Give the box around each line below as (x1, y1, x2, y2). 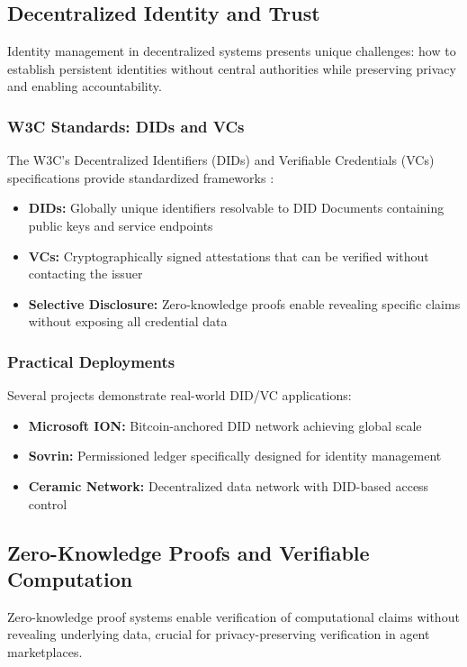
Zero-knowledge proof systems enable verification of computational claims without (7, 607, 460, 626)
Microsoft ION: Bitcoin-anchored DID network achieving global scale (28, 416, 422, 434)
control (28, 494, 67, 513)
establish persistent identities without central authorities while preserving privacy (7, 59, 456, 78)
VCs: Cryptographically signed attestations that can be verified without (28, 246, 429, 265)
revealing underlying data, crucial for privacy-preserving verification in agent (7, 625, 430, 644)
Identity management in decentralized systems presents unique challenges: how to (7, 41, 456, 60)
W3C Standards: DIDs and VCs (7, 114, 245, 137)
